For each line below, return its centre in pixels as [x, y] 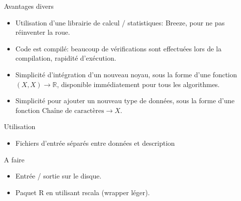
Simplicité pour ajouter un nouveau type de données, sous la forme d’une [125, 100]
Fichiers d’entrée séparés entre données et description [95, 143]
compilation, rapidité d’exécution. [66, 58]
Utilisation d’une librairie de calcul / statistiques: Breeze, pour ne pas [120, 22]
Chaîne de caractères [73, 111]
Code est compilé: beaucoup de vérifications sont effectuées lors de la [118, 48]
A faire [14, 159]
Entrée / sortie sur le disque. [58, 176]
